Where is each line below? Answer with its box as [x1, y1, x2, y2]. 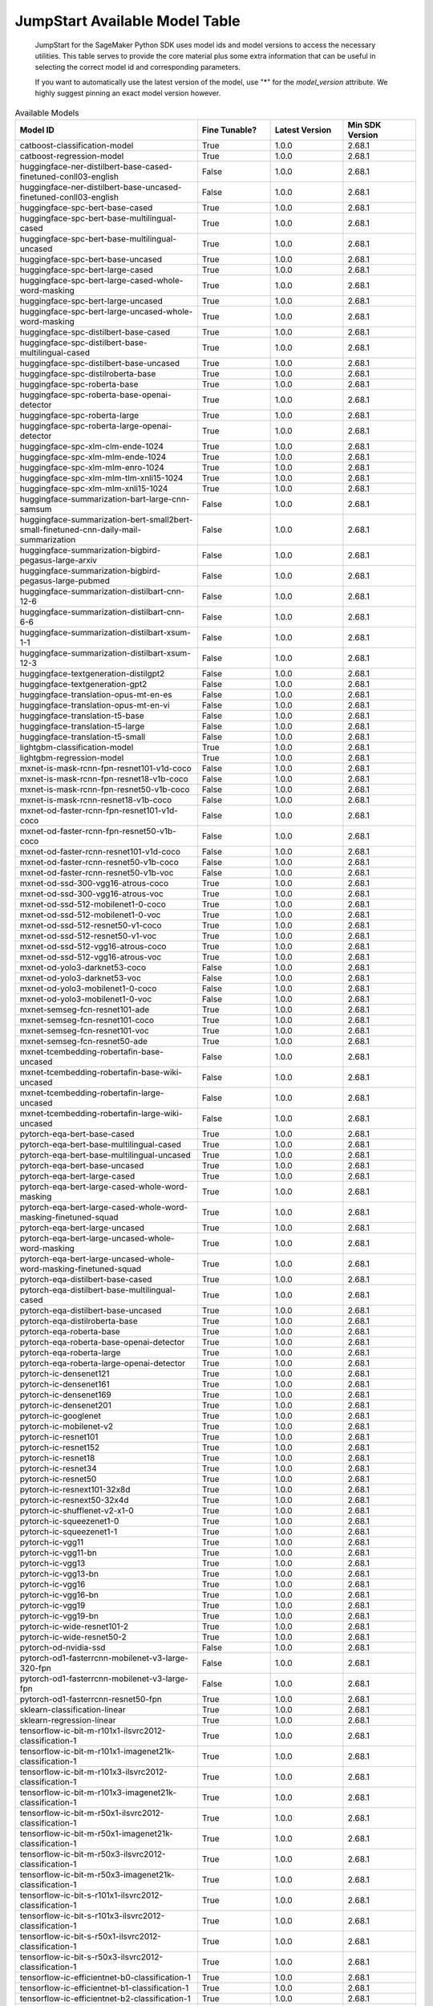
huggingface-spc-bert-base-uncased [19, 254, 163, 265]
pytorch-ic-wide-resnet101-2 [19, 1621, 128, 1632]
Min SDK [347, 119, 382, 130]
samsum [19, 503, 52, 514]
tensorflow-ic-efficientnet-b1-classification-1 [19, 1982, 189, 1993]
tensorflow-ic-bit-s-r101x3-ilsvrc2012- [19, 1910, 165, 1921]
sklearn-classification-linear [19, 1703, 126, 1715]
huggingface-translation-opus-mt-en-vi [19, 699, 170, 710]
